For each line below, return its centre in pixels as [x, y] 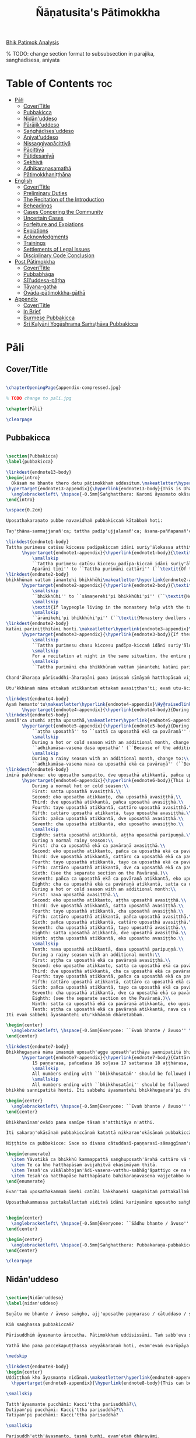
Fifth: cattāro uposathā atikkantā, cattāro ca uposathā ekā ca [112, 982]
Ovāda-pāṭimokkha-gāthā [54, 293]
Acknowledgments [46, 237]
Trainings [34, 243]
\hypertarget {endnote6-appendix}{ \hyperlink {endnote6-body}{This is [106, 780]
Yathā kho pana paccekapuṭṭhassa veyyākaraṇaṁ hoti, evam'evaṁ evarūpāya [98, 1345]
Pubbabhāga [38, 274]
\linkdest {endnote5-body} [37, 715]
